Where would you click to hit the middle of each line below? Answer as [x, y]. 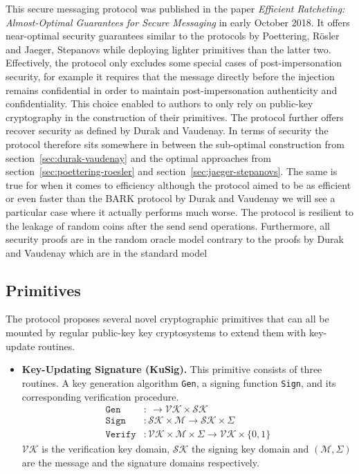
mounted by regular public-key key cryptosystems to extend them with [156, 332]
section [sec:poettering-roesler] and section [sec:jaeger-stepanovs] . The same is [172, 171]
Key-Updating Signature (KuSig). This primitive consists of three [172, 369]
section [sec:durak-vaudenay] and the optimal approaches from [138, 157]
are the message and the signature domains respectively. [140, 462]
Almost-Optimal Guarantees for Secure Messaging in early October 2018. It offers [178, 22]
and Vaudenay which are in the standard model [107, 252]
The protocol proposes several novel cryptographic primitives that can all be [167, 319]
